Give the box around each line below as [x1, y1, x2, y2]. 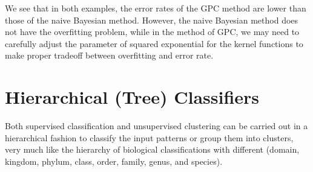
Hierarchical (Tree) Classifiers [5, 84, 260, 109]
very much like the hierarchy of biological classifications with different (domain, [5, 143, 300, 156]
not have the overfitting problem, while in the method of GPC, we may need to [5, 25, 300, 38]
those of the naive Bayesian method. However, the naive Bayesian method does [5, 13, 298, 26]
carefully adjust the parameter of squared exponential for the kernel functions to [5, 37, 303, 49]
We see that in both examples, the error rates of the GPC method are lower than [5, 2, 306, 14]
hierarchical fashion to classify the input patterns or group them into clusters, [5, 131, 294, 144]
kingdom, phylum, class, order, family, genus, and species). [5, 154, 223, 167]
